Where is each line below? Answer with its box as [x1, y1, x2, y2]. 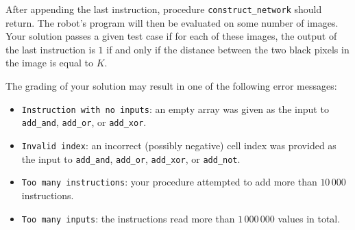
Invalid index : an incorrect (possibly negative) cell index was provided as [21, 138, 336, 152]
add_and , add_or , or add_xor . [21, 115, 147, 129]
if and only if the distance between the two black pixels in [106, 42, 350, 56]
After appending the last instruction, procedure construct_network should [5, 2, 322, 16]
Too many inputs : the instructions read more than [21, 211, 235, 225]
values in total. [278, 211, 341, 225]
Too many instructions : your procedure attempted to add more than [21, 175, 317, 189]
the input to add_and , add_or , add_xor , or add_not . [21, 151, 241, 166]
